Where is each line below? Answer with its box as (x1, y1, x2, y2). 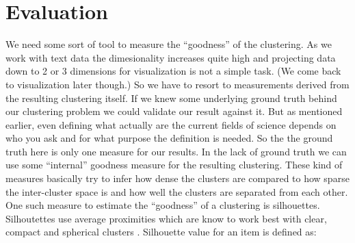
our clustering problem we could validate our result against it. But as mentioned (5, 104, 343, 118)
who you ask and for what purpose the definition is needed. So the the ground (5, 131, 333, 145)
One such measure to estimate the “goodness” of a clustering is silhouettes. (5, 198, 320, 212)
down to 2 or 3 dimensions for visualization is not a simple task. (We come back (5, 64, 341, 78)
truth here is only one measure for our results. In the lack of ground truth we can (5, 144, 347, 158)
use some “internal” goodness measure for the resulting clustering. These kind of (5, 157, 343, 172)
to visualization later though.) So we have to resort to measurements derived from (5, 77, 350, 91)
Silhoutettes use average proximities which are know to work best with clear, (5, 211, 327, 225)
